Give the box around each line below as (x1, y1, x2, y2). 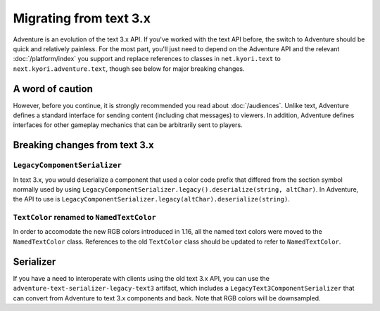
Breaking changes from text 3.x (13, 139, 154, 151)
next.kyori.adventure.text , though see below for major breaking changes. (13, 64, 246, 73)
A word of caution (13, 83, 93, 95)
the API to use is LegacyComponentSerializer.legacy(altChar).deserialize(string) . (13, 195, 290, 204)
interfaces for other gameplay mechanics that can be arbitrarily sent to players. (13, 121, 243, 129)
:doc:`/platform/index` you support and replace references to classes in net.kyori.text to (13, 55, 281, 63)
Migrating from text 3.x (13, 11, 151, 26)
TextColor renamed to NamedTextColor (13, 213, 156, 223)
